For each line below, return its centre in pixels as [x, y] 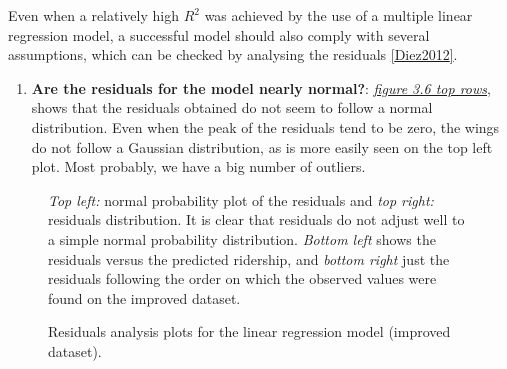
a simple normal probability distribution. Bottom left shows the [242, 238]
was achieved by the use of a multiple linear [338, 15]
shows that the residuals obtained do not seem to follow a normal [232, 107]
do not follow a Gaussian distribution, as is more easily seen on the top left [262, 146]
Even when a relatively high [93, 15]
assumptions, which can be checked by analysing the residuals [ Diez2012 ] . [233, 54]
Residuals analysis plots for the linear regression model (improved [249, 331]
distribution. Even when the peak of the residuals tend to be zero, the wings [265, 126]
